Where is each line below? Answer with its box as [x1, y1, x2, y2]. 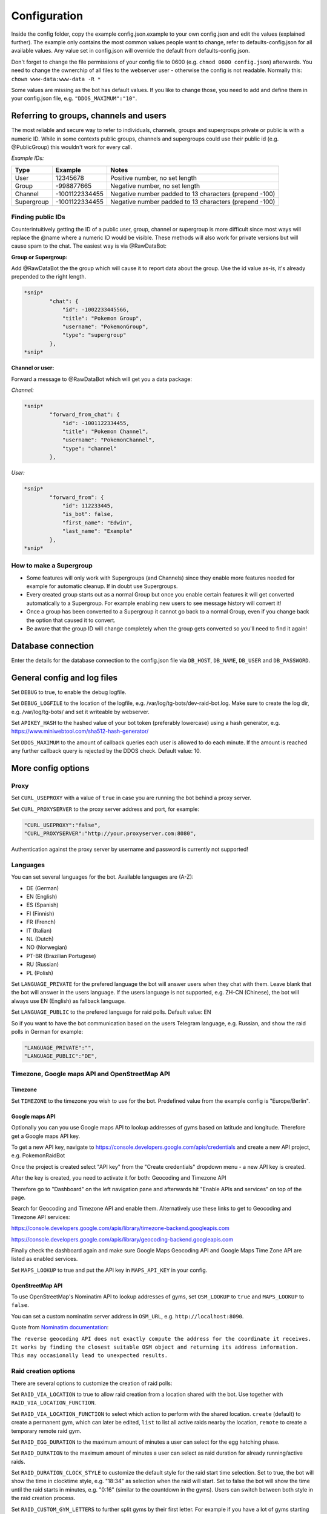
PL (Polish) [26, 969, 54, 976]
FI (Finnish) [26, 910, 54, 917]
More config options [11, 763, 90, 773]
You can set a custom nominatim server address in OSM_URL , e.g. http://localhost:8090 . [11, 1312, 244, 1320]
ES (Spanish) [26, 901, 59, 908]
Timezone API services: [11, 1213, 71, 1220]
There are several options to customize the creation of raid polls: [11, 1380, 173, 1387]
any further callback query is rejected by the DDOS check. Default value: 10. [11, 747, 201, 755]
